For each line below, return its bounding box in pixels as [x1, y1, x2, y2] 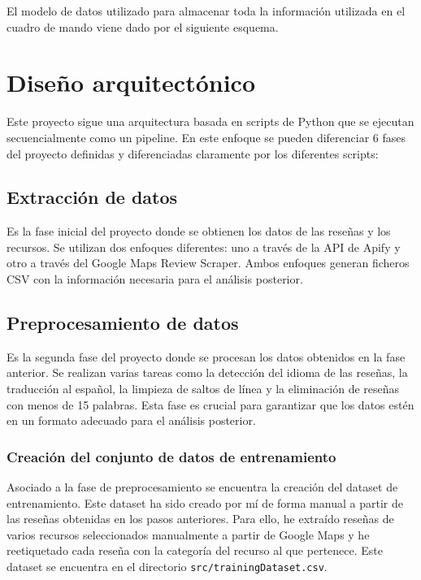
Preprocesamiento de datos [7, 310, 239, 335]
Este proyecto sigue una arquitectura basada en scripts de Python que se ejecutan [7, 113, 414, 130]
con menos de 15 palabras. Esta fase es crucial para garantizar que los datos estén [7, 396, 414, 413]
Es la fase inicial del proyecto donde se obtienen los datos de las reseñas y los [7, 223, 391, 240]
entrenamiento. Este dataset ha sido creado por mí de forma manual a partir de [7, 494, 403, 511]
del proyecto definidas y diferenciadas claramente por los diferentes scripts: [7, 145, 379, 162]
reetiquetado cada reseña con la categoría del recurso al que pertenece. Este [7, 542, 383, 559]
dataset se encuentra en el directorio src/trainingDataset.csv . [7, 558, 328, 575]
